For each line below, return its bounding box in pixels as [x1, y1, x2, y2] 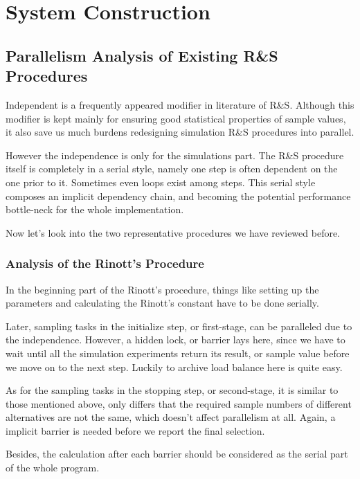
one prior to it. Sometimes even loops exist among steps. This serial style [6, 174, 316, 189]
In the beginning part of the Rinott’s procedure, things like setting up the [6, 282, 319, 296]
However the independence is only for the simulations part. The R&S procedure [6, 147, 344, 162]
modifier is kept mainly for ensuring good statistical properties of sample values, [6, 111, 346, 125]
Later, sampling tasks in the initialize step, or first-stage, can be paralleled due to [6, 318, 352, 333]
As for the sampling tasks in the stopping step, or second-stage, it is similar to [6, 383, 339, 397]
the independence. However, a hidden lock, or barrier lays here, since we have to [6, 332, 345, 347]
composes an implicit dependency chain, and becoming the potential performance [6, 188, 351, 203]
